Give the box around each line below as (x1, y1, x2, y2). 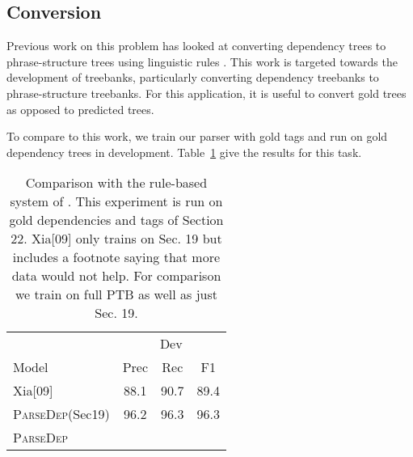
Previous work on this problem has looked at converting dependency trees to (6, 37, 386, 54)
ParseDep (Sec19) (13, 404, 110, 424)
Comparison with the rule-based (25, 173, 208, 193)
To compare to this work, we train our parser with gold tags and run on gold (6, 128, 388, 145)
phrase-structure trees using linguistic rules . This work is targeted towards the (6, 53, 398, 70)
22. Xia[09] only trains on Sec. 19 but (11, 229, 222, 248)
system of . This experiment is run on (10, 192, 223, 211)
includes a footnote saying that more (12, 248, 221, 267)
